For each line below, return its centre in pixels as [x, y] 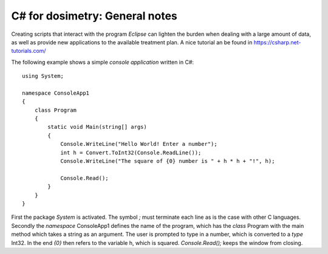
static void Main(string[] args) [97, 127]
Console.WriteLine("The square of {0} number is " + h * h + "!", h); [168, 161]
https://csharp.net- [277, 42]
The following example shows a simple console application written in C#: [103, 62]
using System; [43, 76]
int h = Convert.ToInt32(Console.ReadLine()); [131, 153]
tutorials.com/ [29, 51]
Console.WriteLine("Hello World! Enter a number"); [139, 144]
